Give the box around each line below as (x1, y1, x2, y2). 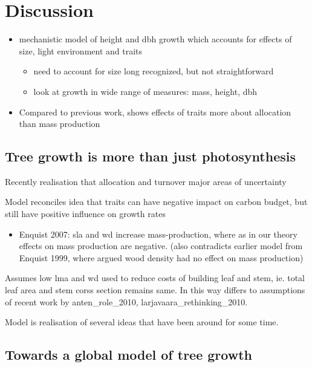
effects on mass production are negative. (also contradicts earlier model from (19, 239, 303, 252)
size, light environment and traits (19, 44, 143, 57)
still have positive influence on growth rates (5, 207, 166, 220)
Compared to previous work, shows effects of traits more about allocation (19, 105, 291, 118)
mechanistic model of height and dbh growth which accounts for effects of (19, 33, 292, 45)
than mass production (19, 117, 100, 130)
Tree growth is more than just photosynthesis (5, 147, 296, 166)
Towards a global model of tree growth (5, 345, 252, 364)
